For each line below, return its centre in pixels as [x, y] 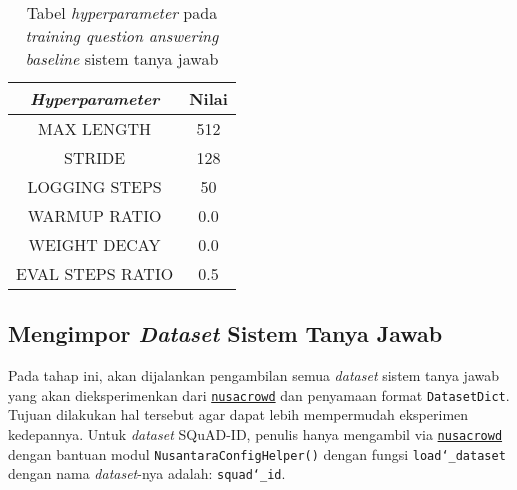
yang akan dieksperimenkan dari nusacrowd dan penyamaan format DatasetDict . [259, 394]
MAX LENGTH [95, 128]
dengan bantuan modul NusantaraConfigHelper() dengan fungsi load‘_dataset [257, 453]
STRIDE [95, 157]
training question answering [122, 35]
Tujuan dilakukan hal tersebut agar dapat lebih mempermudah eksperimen [238, 414]
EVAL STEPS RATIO [95, 273]
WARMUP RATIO [94, 215]
